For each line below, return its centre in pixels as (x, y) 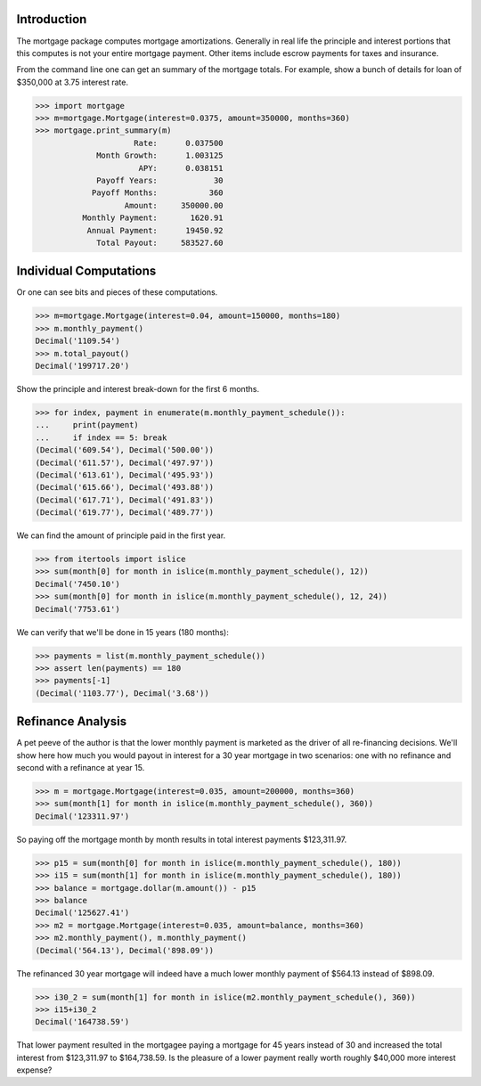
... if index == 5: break (101, 437)
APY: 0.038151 (181, 168)
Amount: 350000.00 (174, 205)
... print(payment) (87, 425)
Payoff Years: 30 (160, 181)
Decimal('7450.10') (77, 584)
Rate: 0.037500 (179, 143)
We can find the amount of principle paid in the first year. (121, 535)
